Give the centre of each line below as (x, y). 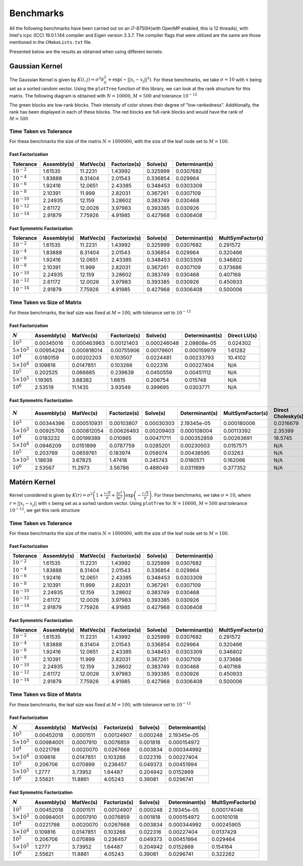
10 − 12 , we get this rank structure (45, 510)
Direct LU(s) (242, 336)
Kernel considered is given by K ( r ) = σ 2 (51, 495)
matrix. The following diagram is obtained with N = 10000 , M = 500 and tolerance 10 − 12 (103, 95)
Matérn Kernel (32, 482)
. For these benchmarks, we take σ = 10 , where (201, 495)
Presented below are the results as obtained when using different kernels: (86, 52)
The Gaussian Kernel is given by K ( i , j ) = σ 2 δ (57, 79)
